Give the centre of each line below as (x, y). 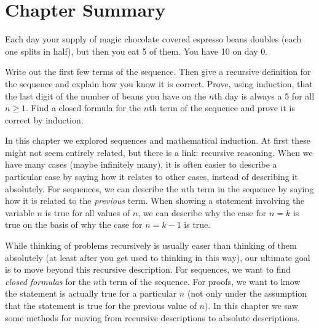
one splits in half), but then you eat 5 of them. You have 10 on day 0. (136, 51)
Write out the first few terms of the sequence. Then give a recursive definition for (158, 72)
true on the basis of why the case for (74, 225)
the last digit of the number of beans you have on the (106, 96)
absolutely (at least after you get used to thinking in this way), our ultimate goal (158, 257)
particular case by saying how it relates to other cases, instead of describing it (152, 177)
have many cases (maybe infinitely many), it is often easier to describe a (141, 164)
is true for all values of (88, 212)
